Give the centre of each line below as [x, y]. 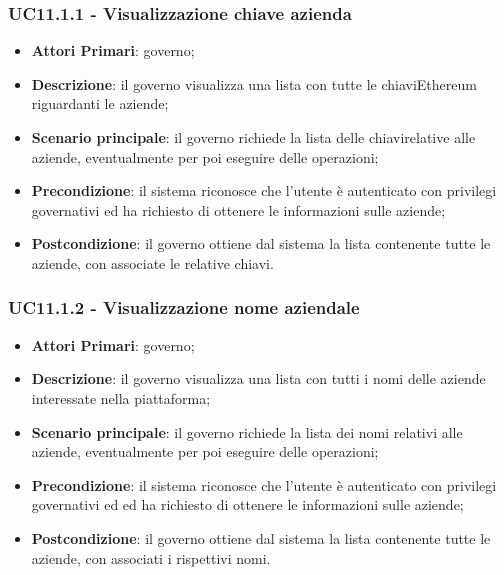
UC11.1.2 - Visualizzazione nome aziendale [184, 307]
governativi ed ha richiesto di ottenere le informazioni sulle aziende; [238, 209]
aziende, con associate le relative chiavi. [152, 262]
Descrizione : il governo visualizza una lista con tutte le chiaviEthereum [254, 83]
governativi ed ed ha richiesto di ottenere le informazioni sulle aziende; [247, 504]
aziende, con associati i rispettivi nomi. [151, 557]
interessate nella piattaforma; [121, 397]
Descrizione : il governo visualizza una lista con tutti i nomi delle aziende [258, 378]
